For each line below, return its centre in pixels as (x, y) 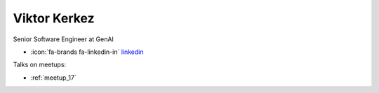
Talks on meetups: (40, 65)
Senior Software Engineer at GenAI (63, 39)
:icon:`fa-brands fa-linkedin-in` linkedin (87, 52)
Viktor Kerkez (54, 18)
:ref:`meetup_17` (53, 78)
